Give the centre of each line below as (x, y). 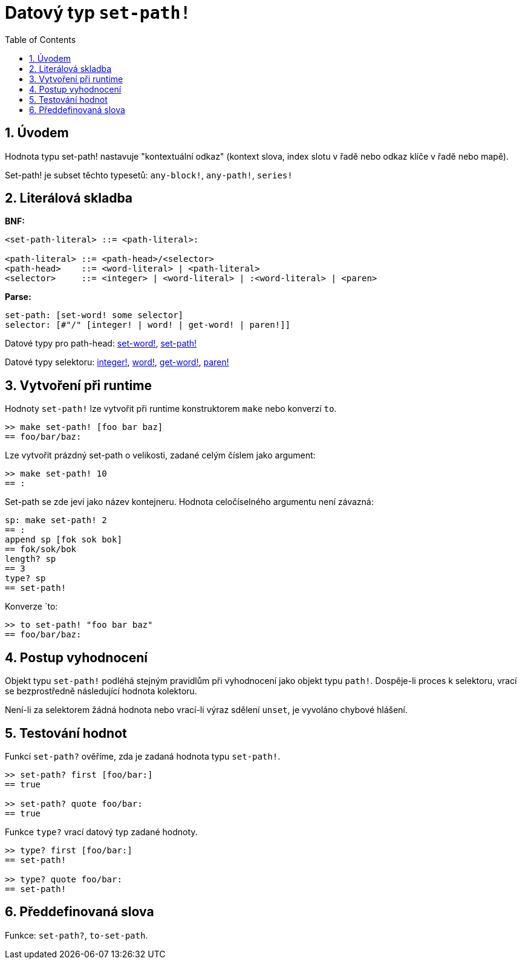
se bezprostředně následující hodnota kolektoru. (101, 691)
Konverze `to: (31, 607)
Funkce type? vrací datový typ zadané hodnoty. (101, 832)
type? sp (25, 578)
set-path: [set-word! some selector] (94, 315)
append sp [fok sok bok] (64, 540)
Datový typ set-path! (98, 13)
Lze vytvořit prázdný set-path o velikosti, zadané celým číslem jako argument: (160, 455)
